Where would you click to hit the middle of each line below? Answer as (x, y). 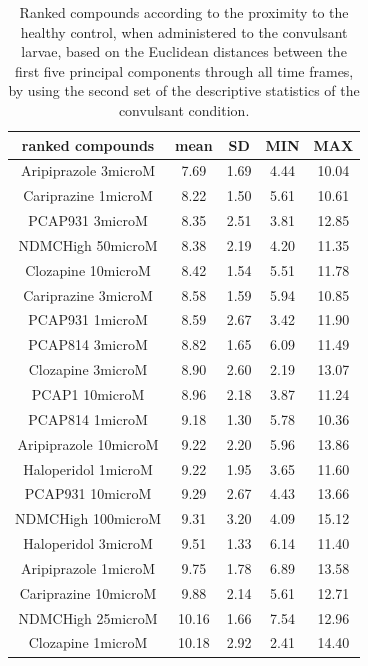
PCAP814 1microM (88, 418)
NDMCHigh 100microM (88, 518)
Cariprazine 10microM (88, 592)
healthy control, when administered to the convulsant (184, 31)
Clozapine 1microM (88, 642)
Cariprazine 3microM (88, 294)
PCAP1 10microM (88, 394)
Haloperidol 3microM (88, 543)
